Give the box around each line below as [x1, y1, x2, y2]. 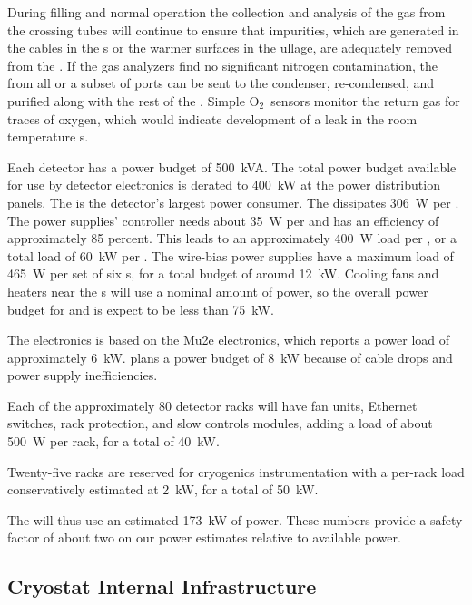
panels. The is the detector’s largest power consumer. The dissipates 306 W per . [7, 192, 459, 211]
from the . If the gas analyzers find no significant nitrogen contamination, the [7, 55, 438, 74]
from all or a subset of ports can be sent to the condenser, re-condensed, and [7, 73, 435, 93]
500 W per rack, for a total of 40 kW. [7, 432, 220, 451]
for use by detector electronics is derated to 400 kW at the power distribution [7, 175, 440, 194]
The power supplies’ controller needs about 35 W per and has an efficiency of [7, 210, 439, 229]
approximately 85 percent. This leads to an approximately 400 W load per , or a [7, 229, 457, 248]
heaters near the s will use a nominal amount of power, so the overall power [7, 281, 428, 300]
